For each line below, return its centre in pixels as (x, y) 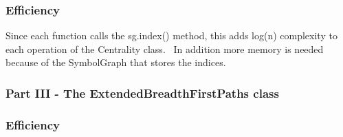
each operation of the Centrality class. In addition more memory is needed (165, 49)
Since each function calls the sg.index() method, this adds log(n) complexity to (171, 35)
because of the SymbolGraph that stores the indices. (116, 62)
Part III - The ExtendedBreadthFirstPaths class (142, 93)
